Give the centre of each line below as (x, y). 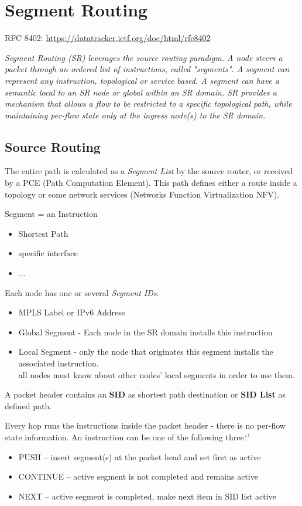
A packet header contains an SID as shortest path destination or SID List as (145, 394)
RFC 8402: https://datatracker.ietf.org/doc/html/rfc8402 (108, 38)
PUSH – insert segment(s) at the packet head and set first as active (140, 456)
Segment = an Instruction (51, 214)
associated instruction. (59, 363)
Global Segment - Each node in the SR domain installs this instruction (145, 332)
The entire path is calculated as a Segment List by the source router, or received (149, 171)
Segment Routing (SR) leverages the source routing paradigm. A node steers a (144, 57)
